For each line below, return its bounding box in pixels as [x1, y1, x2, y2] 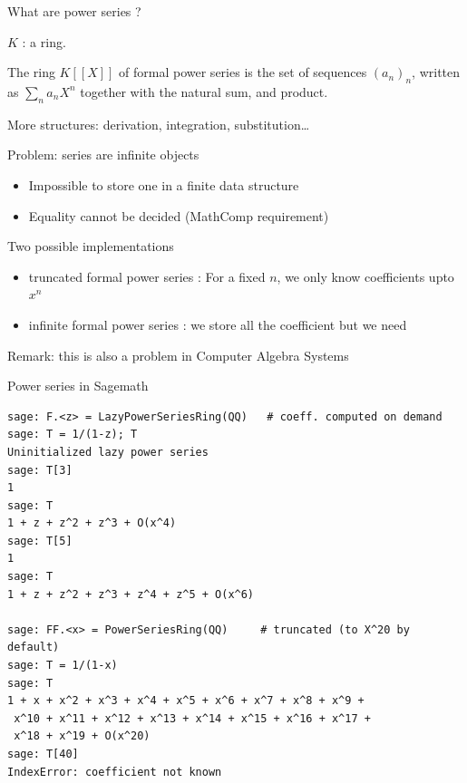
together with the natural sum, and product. [80, 82, 328, 101]
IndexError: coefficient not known [7, 765, 222, 778]
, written [412, 63, 461, 82]
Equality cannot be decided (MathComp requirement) [28, 206, 329, 225]
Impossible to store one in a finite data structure [28, 175, 299, 194]
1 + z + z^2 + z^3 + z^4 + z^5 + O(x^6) [7, 587, 255, 601]
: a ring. [22, 32, 66, 51]
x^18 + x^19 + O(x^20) [14, 730, 151, 743]
